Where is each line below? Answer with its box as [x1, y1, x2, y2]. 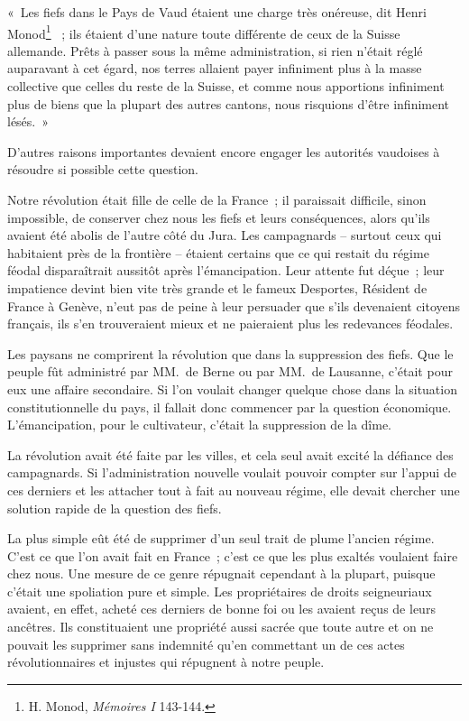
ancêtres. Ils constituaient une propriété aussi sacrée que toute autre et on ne [7, 617, 434, 636]
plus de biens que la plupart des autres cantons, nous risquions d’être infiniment [7, 94, 450, 113]
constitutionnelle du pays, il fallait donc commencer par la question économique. [7, 397, 452, 416]
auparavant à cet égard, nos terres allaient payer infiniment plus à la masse [7, 59, 422, 78]
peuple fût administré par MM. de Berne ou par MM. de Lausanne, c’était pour [7, 362, 453, 381]
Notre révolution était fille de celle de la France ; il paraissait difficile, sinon [7, 190, 427, 208]
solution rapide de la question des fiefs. [7, 498, 222, 517]
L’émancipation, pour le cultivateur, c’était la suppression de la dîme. [7, 415, 392, 434]
